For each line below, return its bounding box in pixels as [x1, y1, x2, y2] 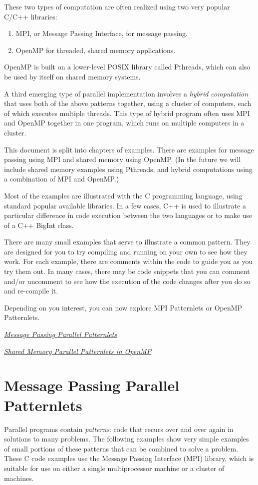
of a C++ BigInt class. [4, 219, 74, 230]
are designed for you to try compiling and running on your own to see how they [4, 246, 248, 256]
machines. [4, 472, 34, 483]
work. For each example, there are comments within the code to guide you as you [4, 256, 253, 266]
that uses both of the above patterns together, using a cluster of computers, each [4, 98, 252, 108]
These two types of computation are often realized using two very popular [4, 1, 230, 11]
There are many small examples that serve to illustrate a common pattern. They [4, 236, 251, 247]
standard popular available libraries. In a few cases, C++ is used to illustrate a [4, 200, 246, 210]
